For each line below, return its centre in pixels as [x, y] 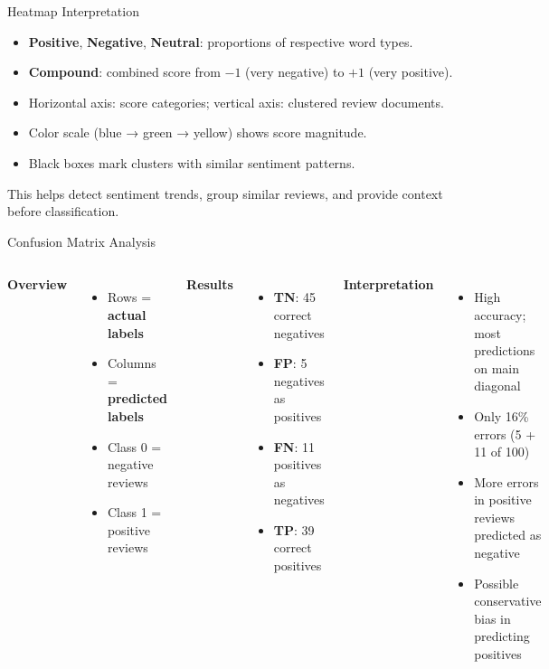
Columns [132, 363]
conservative [508, 601]
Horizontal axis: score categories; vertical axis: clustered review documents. [236, 102]
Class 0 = [134, 446]
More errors [506, 481]
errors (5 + [505, 433]
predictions [505, 350]
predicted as [508, 535]
